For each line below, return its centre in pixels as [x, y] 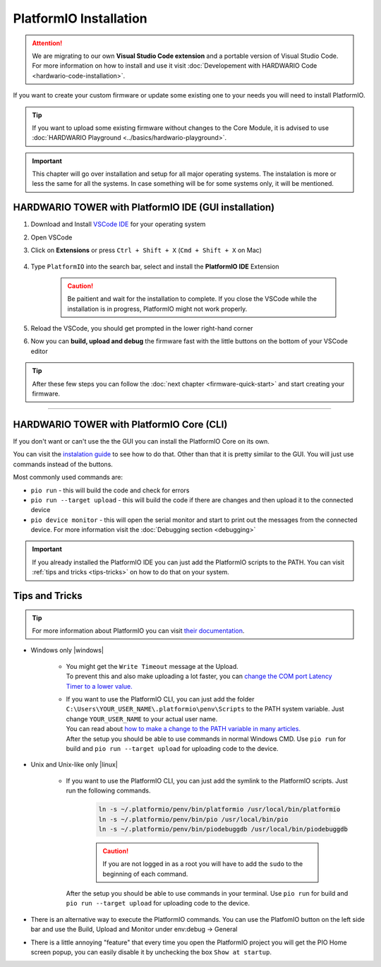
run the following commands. [108, 790]
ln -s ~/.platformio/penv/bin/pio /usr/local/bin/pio [193, 819]
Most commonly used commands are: [68, 477]
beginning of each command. [145, 874]
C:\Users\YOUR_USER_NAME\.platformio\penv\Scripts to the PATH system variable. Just [205, 709]
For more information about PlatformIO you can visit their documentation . [138, 631]
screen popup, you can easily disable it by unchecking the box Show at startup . [151, 952]
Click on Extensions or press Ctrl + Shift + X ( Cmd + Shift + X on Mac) [146, 250]
